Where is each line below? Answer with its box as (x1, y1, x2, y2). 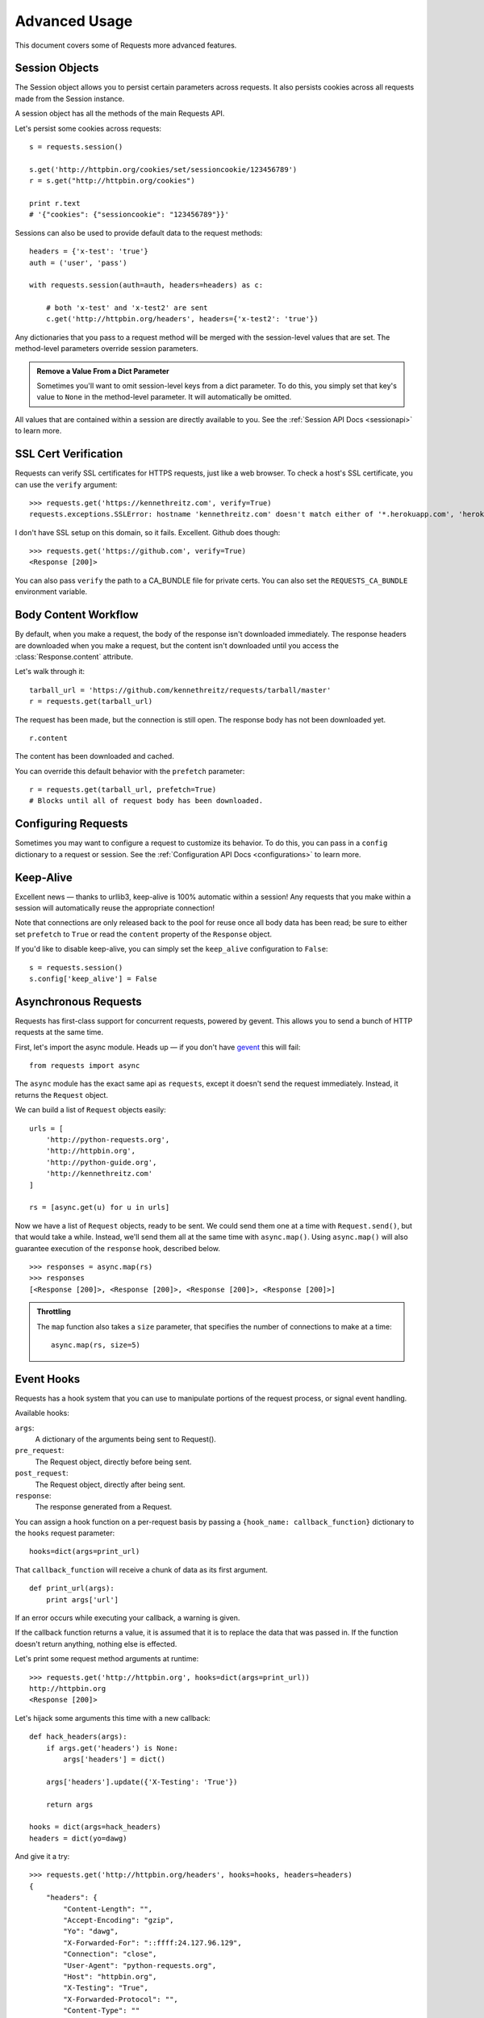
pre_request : (15, 1446, 65, 1455)
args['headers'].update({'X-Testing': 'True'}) (45, 1777, 238, 1786)
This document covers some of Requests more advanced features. (15, 40, 237, 50)
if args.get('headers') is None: (45, 1744, 179, 1752)
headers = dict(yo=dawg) (29, 1833, 127, 1843)
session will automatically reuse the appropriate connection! (15, 903, 215, 913)
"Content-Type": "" (63, 2006, 140, 2016)
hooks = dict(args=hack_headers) (29, 1823, 161, 1832)
